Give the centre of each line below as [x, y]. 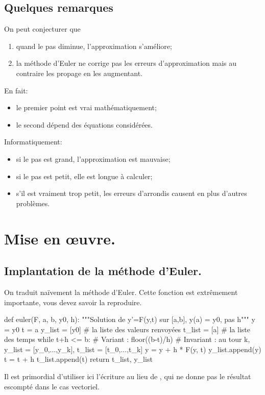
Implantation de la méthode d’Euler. [103, 271]
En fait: [16, 90]
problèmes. [33, 203]
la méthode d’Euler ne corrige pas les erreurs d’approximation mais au [126, 63]
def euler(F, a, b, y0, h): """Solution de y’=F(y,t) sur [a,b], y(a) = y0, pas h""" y [130, 319]
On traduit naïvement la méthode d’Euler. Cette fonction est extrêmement [121, 292]
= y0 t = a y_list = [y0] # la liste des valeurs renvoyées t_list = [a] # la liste [127, 329]
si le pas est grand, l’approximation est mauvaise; [93, 158]
